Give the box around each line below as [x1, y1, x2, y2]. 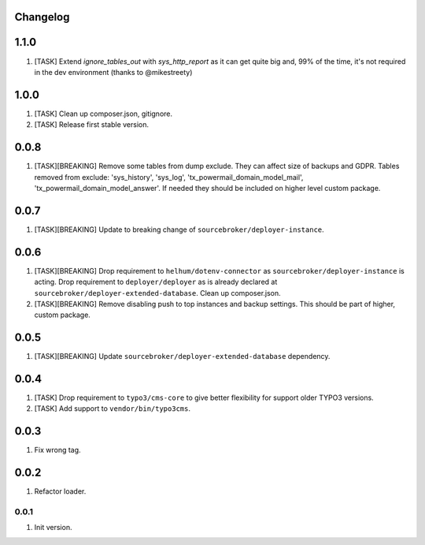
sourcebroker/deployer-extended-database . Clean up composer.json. [34, 288, 281, 297]
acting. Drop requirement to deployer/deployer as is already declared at [34, 277, 278, 287]
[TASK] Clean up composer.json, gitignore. [34, 109, 173, 118]
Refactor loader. [34, 487, 87, 496]
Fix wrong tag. [34, 446, 82, 455]
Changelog [14, 10, 70, 24]
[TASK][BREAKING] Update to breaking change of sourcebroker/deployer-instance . [34, 225, 324, 234]
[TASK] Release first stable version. [34, 120, 150, 129]
